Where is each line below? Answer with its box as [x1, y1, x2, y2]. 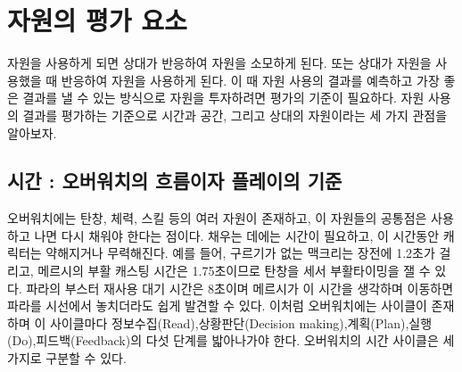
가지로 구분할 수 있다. [7, 349, 127, 368]
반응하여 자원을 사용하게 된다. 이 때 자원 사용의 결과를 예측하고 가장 [61, 70, 440, 89]
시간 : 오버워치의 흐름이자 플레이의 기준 [7, 167, 342, 194]
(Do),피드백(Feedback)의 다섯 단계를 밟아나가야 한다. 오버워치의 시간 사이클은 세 [7, 331, 455, 350]
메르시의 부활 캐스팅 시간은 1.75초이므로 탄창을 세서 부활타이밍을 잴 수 [37, 261, 431, 280]
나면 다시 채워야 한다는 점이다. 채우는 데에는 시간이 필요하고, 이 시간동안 [34, 226, 440, 244]
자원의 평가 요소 [7, 2, 187, 38]
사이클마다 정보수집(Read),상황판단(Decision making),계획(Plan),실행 [49, 313, 433, 332]
